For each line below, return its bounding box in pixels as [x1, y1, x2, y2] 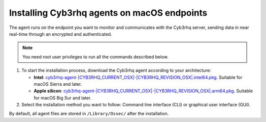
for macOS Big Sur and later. [33, 95, 92, 100]
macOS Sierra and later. [33, 81, 82, 87]
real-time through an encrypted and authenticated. [9, 31, 112, 37]
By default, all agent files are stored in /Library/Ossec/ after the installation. [9, 111, 169, 117]
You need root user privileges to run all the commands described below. [22, 54, 168, 60]
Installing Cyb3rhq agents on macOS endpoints [9, 7, 208, 18]
